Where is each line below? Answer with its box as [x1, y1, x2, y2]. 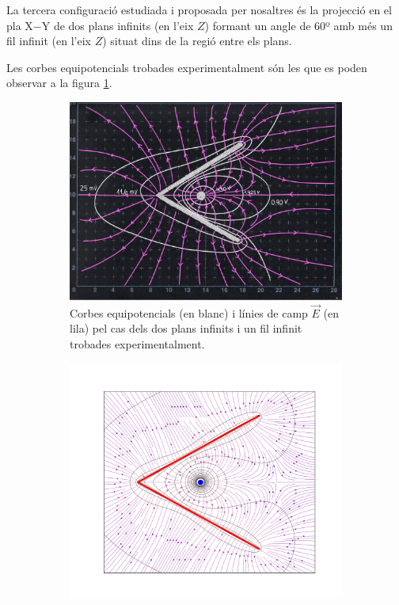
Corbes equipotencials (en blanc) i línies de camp [70, 304, 308, 321]
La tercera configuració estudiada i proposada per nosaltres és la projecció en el [6, 2, 392, 17]
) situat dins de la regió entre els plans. [102, 32, 292, 49]
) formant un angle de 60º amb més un [204, 17, 393, 33]
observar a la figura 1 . [6, 74, 112, 91]
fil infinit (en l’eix [6, 32, 91, 49]
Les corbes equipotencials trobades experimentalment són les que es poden [6, 59, 367, 75]
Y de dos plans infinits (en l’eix [41, 17, 194, 33]
